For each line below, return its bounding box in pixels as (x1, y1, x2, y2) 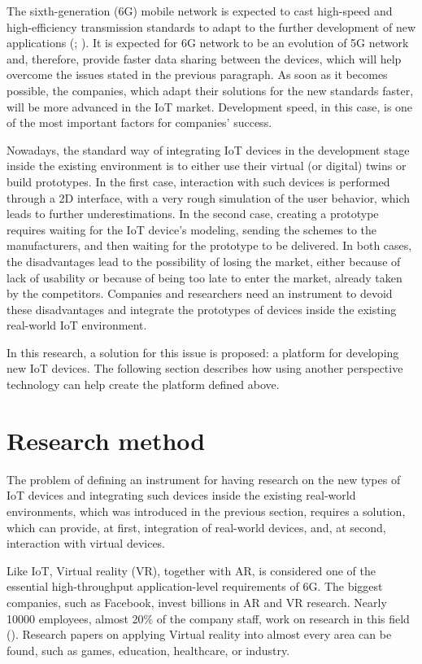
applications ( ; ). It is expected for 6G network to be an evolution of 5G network (7, 34, 409, 51)
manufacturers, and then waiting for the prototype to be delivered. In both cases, (7, 237, 412, 254)
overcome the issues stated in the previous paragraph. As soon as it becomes (7, 66, 388, 83)
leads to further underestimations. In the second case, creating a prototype (7, 205, 379, 222)
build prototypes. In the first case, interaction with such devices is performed (7, 173, 390, 190)
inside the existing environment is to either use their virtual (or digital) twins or (7, 157, 407, 174)
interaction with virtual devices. (7, 535, 166, 552)
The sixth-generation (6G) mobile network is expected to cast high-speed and (7, 2, 393, 19)
